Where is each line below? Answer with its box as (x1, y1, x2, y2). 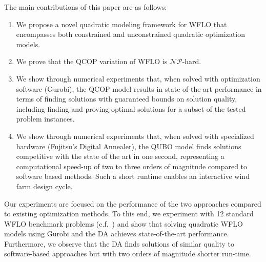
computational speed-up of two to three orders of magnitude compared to (16, 160, 248, 171)
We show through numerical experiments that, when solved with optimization (16, 73, 260, 84)
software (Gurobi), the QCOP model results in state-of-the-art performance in (16, 83, 262, 94)
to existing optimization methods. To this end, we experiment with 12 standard (4, 208, 254, 219)
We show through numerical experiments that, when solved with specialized (16, 130, 254, 141)
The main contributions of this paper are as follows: (4, 2, 167, 12)
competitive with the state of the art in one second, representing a (16, 151, 224, 162)
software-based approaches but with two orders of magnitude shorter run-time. (4, 248, 251, 259)
